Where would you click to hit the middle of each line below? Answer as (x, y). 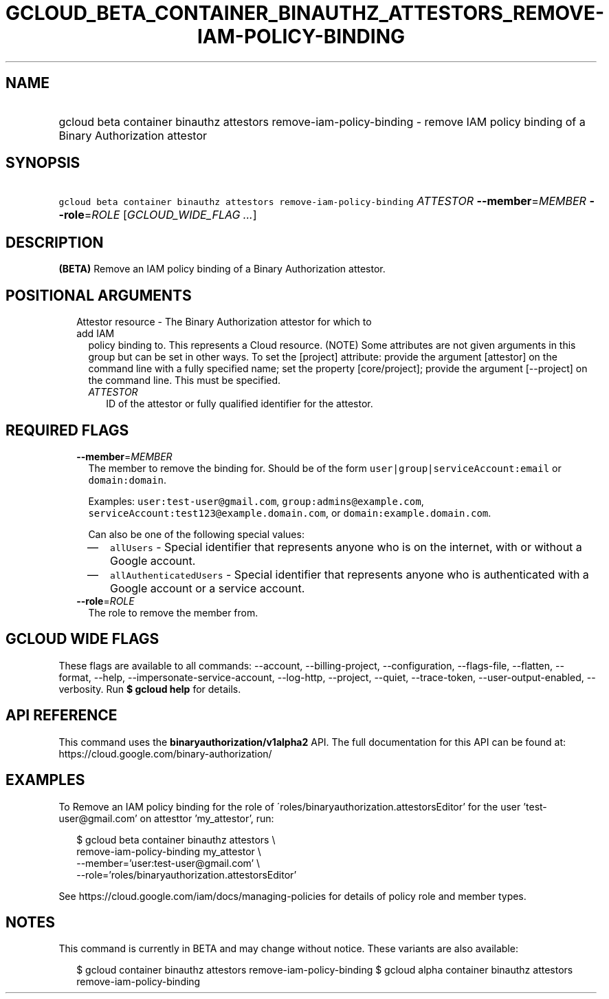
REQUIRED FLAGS (67, 430)
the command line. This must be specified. (185, 380)
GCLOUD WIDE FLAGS (82, 639)
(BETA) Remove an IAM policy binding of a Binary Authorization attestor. (222, 269)
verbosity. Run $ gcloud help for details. (150, 689)
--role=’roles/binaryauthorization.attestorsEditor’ (187, 874)
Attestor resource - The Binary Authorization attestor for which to (224, 322)
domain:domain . (128, 480)
